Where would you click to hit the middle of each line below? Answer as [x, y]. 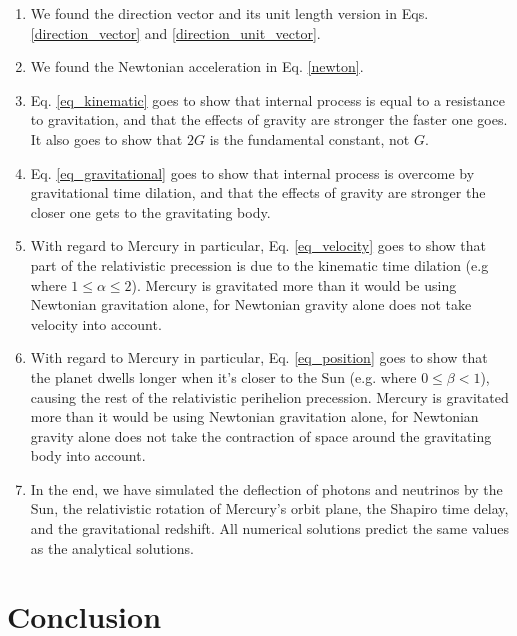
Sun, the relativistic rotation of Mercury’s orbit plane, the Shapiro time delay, [269, 508]
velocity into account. [96, 323]
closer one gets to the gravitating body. [150, 211]
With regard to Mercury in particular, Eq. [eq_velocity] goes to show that [258, 245]
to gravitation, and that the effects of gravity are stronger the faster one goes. [269, 119]
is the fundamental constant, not [309, 138]
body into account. [88, 455]
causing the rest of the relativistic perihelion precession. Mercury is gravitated [269, 396]
